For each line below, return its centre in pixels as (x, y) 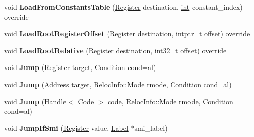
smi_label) (151, 128)
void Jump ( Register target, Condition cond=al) (80, 67)
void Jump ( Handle (35, 101)
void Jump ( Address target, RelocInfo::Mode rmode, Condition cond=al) (118, 84)
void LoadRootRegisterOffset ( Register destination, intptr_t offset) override (127, 33)
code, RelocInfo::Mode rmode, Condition (171, 101)
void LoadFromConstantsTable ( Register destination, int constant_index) (123, 7)
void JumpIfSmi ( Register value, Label (66, 128)
